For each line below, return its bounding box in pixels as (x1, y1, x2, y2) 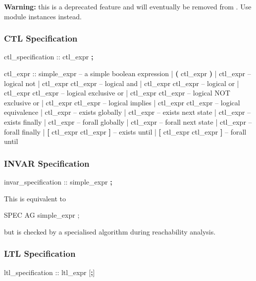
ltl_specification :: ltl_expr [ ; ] (4, 267, 95, 277)
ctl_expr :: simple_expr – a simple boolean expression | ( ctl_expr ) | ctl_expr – (4, 68, 251, 78)
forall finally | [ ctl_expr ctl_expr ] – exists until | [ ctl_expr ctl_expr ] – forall (4, 126, 247, 137)
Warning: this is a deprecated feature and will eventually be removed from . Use (4, 1, 252, 11)
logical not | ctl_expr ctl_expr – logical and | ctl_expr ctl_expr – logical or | (4, 78, 239, 88)
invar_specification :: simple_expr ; (4, 176, 112, 187)
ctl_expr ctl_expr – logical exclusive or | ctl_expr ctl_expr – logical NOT (4, 88, 230, 98)
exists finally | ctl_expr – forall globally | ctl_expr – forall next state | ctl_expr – (4, 116, 252, 127)
